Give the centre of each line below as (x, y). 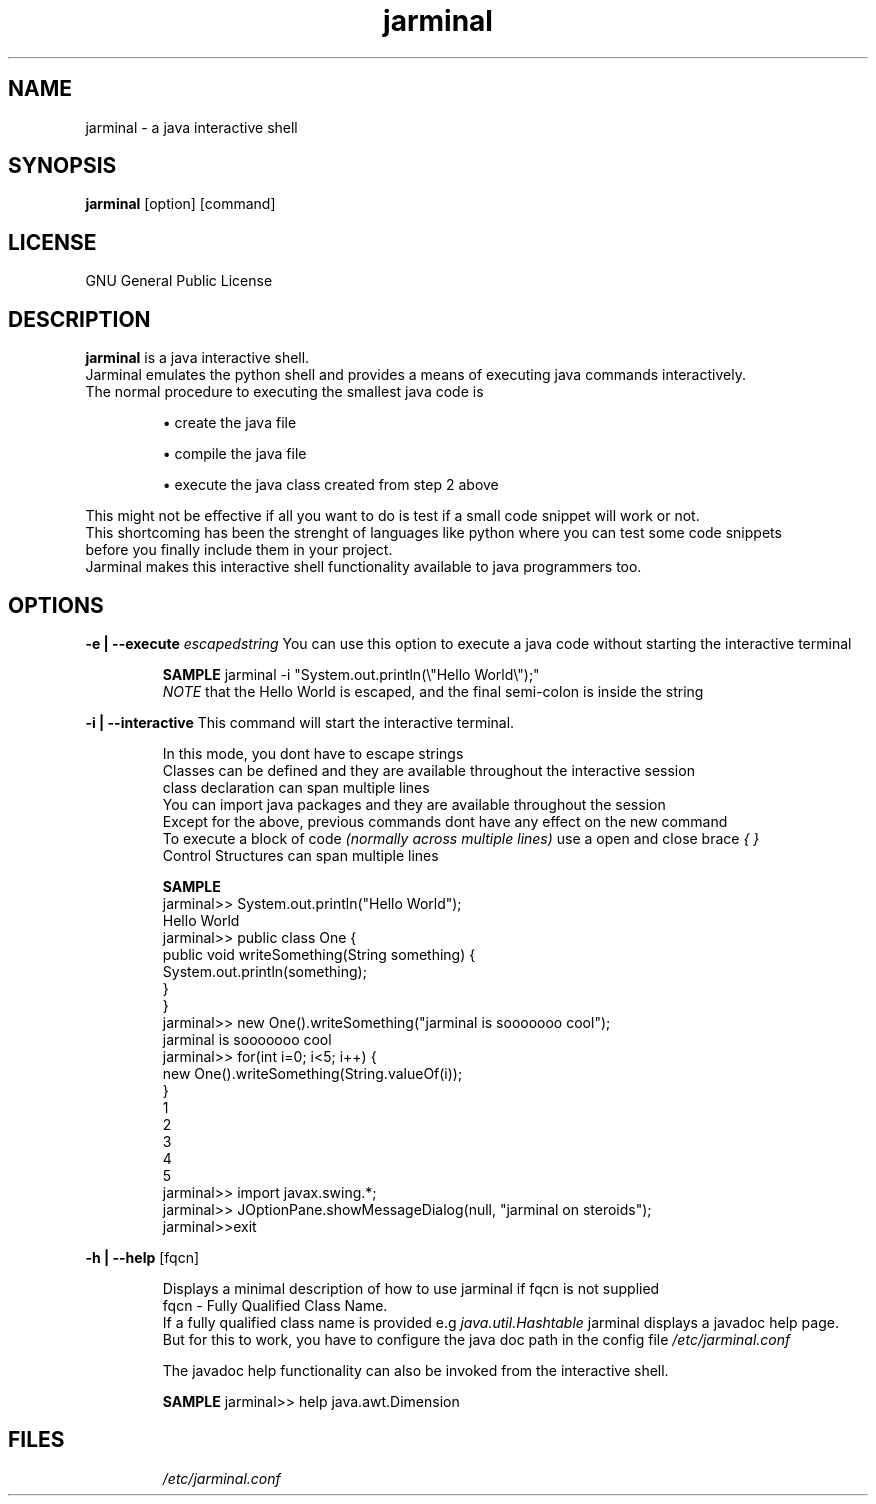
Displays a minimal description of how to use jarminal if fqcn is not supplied (411, 1288)
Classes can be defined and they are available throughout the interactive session (428, 770)
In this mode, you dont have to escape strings (313, 753)
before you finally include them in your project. (239, 550)
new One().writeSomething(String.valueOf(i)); (312, 1073)
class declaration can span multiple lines (296, 787)
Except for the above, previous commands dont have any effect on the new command (445, 821)
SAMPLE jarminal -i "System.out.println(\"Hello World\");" (351, 674)
